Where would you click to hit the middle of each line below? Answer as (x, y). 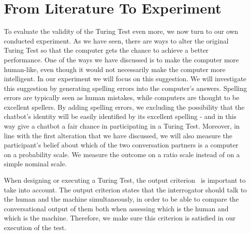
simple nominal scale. (36, 164)
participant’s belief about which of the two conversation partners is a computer (121, 145)
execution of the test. (35, 227)
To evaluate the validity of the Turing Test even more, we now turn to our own (121, 31)
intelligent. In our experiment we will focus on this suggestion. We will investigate (125, 79)
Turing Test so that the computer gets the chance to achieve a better (106, 50)
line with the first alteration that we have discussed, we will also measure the (118, 135)
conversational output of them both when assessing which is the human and (116, 208)
